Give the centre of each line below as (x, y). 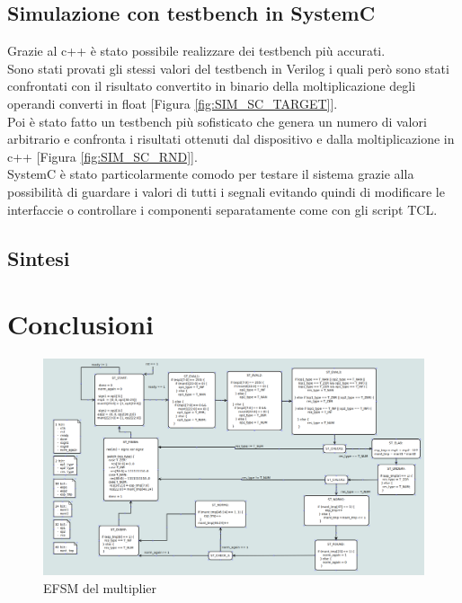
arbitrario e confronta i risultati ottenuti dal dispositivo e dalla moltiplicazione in (231, 139)
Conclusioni (80, 324)
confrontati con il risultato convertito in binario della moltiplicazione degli (212, 86)
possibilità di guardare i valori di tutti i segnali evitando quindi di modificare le (226, 191)
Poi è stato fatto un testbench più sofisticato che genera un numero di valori (217, 121)
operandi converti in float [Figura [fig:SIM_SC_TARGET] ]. (173, 103)
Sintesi (39, 257)
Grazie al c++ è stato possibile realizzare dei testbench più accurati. (196, 51)
